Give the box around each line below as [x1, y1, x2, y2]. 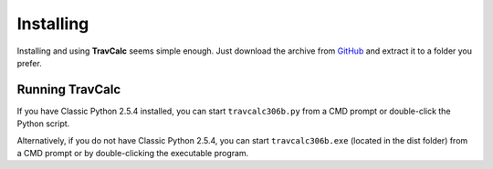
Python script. [16, 118, 70, 129]
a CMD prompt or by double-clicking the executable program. [16, 148, 249, 159]
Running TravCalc [16, 82, 121, 97]
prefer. [16, 57, 43, 68]
